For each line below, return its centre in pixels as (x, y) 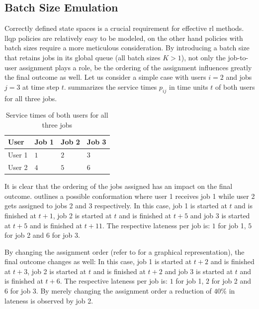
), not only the (203, 57)
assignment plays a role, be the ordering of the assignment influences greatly (135, 67)
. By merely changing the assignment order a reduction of (124, 291)
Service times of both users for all (57, 115)
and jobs (239, 77)
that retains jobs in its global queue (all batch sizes (83, 57)
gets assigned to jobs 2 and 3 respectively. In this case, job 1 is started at (116, 206)
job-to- (238, 57)
